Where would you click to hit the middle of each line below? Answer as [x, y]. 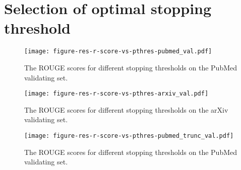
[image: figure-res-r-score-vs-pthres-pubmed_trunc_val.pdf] [129, 136]
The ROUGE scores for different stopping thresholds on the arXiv [126, 109]
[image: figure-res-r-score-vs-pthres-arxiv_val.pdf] [116, 94]
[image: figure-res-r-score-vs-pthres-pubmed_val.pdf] [118, 52]
